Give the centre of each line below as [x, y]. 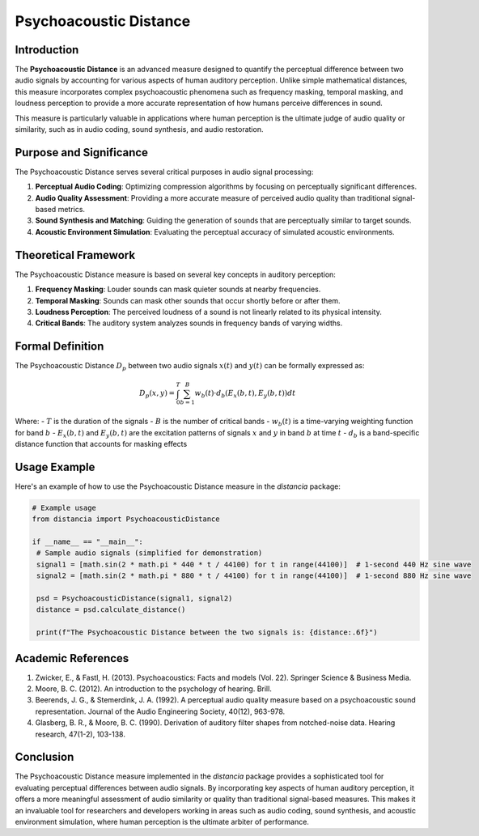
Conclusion [45, 757]
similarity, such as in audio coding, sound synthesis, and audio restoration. [139, 129]
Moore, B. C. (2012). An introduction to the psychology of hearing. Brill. [154, 689]
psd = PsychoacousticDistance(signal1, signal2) [135, 598]
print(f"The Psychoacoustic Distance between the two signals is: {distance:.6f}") [207, 632]
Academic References [72, 658]
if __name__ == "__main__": [87, 542]
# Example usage [64, 507]
